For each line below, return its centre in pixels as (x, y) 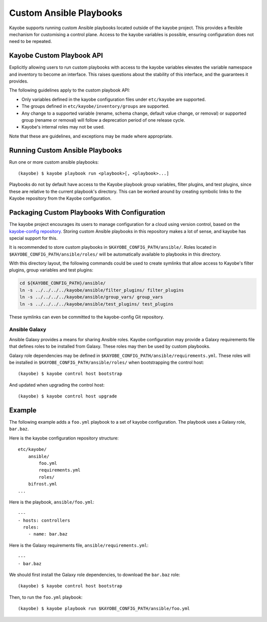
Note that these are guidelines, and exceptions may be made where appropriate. (91, 136)
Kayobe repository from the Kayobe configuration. (60, 198)
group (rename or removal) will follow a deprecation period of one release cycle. (103, 120)
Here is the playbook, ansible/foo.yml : (52, 502)
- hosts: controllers (44, 520)
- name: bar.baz (48, 534)
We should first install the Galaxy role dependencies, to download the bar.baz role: (95, 575)
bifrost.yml (43, 484)
